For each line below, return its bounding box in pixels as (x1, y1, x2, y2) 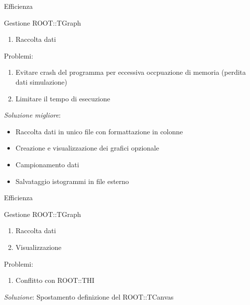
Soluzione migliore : (4, 110, 61, 120)
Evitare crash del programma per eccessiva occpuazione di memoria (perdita (15, 67, 246, 77)
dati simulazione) (15, 76, 67, 87)
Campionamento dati (15, 159, 79, 169)
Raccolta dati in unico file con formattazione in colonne (15, 126, 183, 136)
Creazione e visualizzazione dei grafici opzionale (15, 143, 159, 153)
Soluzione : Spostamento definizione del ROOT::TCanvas (4, 291, 174, 302)
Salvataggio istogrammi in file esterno (15, 176, 129, 186)
